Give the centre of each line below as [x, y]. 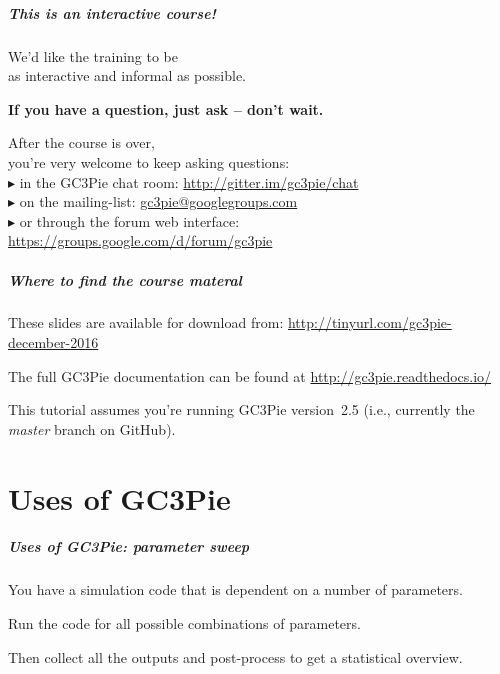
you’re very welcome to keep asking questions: [149, 161]
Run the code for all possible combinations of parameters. [184, 622]
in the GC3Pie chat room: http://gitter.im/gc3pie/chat [189, 181]
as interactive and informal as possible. [127, 75]
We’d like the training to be [93, 55]
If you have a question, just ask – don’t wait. [166, 108]
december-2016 [53, 342]
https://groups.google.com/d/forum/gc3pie [140, 240]
